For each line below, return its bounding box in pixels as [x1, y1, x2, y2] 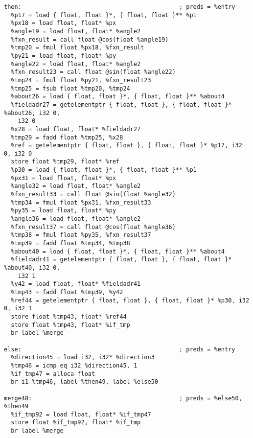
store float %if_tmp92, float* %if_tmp [11, 419, 141, 426]
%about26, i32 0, [4, 109, 60, 116]
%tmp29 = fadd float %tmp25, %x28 [11, 134, 123, 141]
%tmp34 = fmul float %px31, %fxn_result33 [11, 199, 151, 206]
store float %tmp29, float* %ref [11, 158, 120, 165]
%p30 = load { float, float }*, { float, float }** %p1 [11, 166, 197, 174]
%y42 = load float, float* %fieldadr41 [11, 280, 141, 288]
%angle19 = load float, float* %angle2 [11, 27, 141, 35]
